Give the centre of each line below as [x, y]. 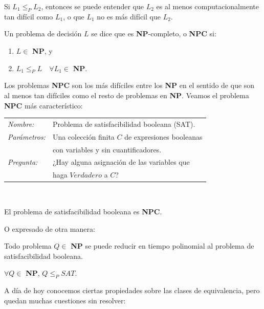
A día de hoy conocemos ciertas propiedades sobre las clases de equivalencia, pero [132, 290]
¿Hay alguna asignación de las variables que [121, 162]
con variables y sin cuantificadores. [107, 149]
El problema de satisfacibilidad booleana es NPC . [83, 211]
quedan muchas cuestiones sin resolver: [65, 300]
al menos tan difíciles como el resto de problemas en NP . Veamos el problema [127, 95]
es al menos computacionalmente [207, 6]
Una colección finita [83, 136]
